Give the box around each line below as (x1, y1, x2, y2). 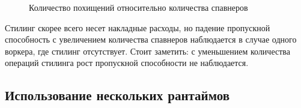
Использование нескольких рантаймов (5, 86, 230, 104)
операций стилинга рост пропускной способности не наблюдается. (5, 56, 249, 69)
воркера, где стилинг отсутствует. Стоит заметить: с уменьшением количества (5, 44, 290, 57)
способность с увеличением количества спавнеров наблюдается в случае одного (5, 33, 297, 46)
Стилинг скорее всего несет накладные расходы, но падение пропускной (5, 21, 270, 34)
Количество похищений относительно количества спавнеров (29, 1, 248, 13)
